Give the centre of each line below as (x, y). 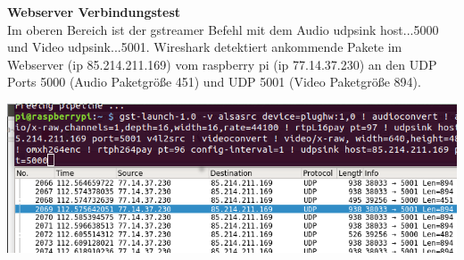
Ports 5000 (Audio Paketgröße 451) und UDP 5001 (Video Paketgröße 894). (214, 82)
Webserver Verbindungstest (94, 12)
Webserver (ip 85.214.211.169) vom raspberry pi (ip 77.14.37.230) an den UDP (222, 64)
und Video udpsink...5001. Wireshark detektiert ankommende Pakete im (205, 47)
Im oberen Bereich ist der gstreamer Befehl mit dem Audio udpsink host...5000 (223, 29)
